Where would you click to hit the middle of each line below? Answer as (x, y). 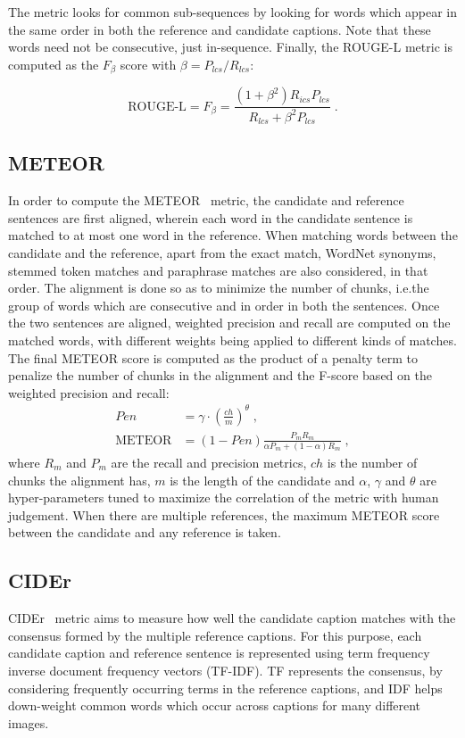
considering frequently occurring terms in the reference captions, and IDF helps (225, 688)
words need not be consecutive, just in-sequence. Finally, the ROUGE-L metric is (230, 47)
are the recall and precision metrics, (209, 462)
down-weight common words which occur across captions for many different (215, 705)
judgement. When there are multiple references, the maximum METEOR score (224, 514)
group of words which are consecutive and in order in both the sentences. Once (224, 305)
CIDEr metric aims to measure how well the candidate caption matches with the (232, 618)
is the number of (372, 462)
